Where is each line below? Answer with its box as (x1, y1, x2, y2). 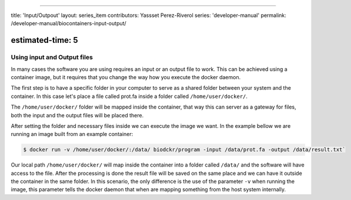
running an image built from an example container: (11, 131, 133, 138)
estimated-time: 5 (11, 35, 79, 45)
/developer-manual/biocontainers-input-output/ (11, 20, 126, 27)
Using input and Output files (11, 53, 93, 62)
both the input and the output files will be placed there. (11, 111, 144, 118)
